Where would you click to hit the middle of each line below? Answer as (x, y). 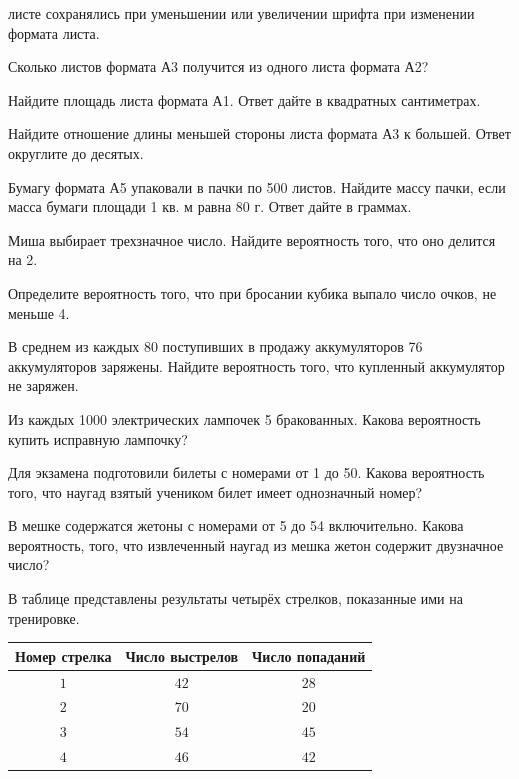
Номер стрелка (63, 655)
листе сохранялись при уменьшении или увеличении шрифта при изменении (241, 13)
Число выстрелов (182, 655)
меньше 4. (39, 312)
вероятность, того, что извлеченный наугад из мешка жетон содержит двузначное (256, 544)
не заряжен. (43, 385)
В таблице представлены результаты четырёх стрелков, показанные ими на (235, 598)
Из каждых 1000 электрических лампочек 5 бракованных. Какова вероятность (244, 418)
